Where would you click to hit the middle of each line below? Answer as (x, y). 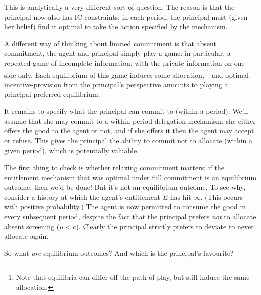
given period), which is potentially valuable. (72, 150)
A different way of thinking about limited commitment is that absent (110, 43)
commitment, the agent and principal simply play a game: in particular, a (117, 53)
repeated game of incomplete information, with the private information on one (124, 62)
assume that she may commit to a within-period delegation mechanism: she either (130, 121)
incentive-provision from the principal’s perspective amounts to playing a (116, 84)
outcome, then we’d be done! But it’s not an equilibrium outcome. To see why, (125, 187)
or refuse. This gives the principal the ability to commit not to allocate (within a (128, 140)
